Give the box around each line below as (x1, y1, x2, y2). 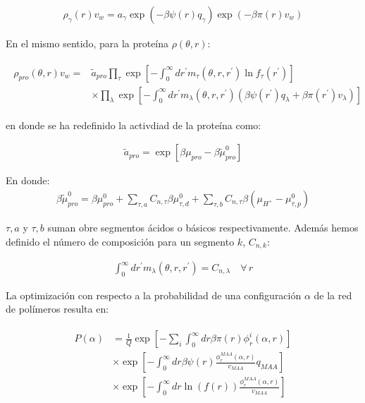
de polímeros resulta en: (6, 301, 109, 316)
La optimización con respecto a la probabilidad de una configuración (6, 287, 302, 302)
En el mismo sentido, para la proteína (6, 36, 169, 51)
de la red (314, 287, 352, 302)
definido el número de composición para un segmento (6, 234, 235, 248)
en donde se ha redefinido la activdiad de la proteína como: (6, 117, 261, 132)
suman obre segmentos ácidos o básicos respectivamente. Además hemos (47, 219, 359, 234)
